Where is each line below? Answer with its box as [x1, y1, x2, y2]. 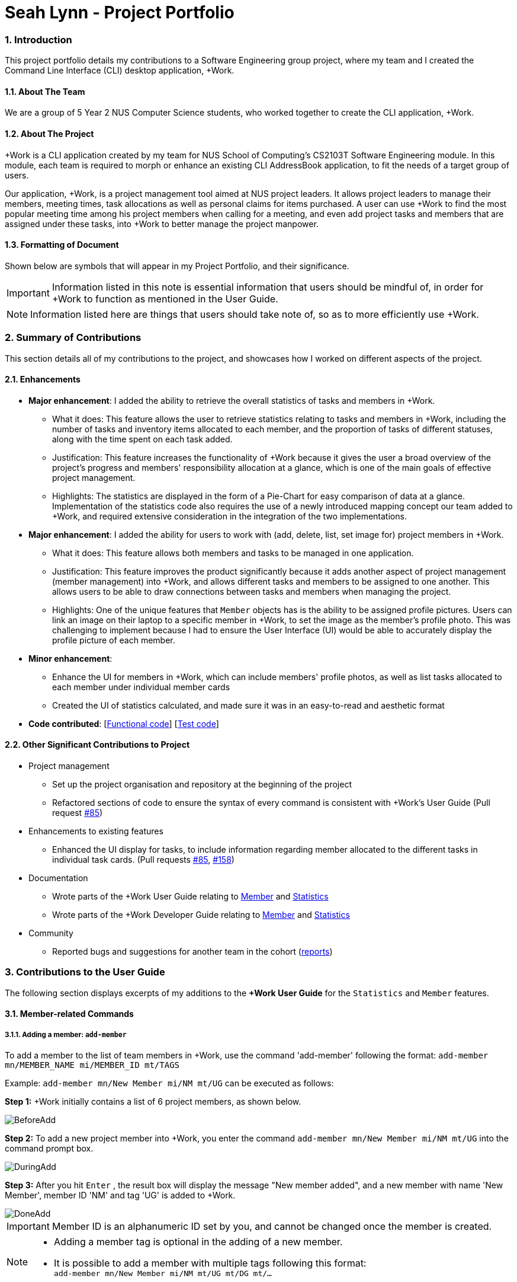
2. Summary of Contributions [5, 331, 142, 344]
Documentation [28, 872, 88, 883]
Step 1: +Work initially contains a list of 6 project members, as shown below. [5, 1096, 301, 1107]
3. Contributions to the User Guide [5, 966, 165, 978]
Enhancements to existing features [28, 825, 163, 836]
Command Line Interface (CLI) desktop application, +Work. [5, 65, 235, 76]
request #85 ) [52, 807, 103, 818]
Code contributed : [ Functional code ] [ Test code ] [28, 718, 219, 729]
